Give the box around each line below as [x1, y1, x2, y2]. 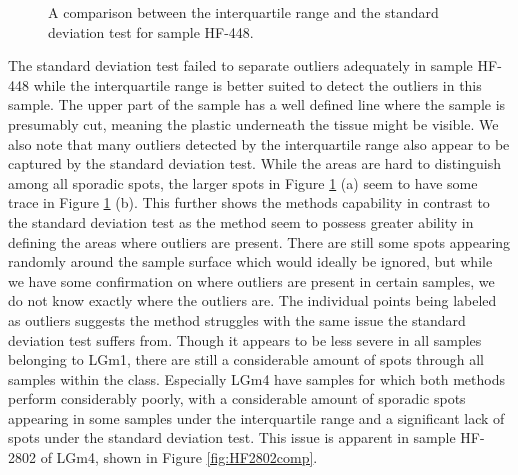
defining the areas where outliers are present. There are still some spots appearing [8, 231, 511, 252]
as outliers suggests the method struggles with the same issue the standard [8, 309, 466, 330]
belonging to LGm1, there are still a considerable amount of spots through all [8, 349, 484, 370]
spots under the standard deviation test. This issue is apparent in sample [8, 427, 456, 448]
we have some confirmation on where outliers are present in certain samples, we [8, 270, 495, 291]
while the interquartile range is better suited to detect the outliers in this [33, 74, 482, 95]
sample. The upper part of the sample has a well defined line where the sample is [8, 94, 506, 115]
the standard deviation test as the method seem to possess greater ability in [8, 211, 474, 232]
